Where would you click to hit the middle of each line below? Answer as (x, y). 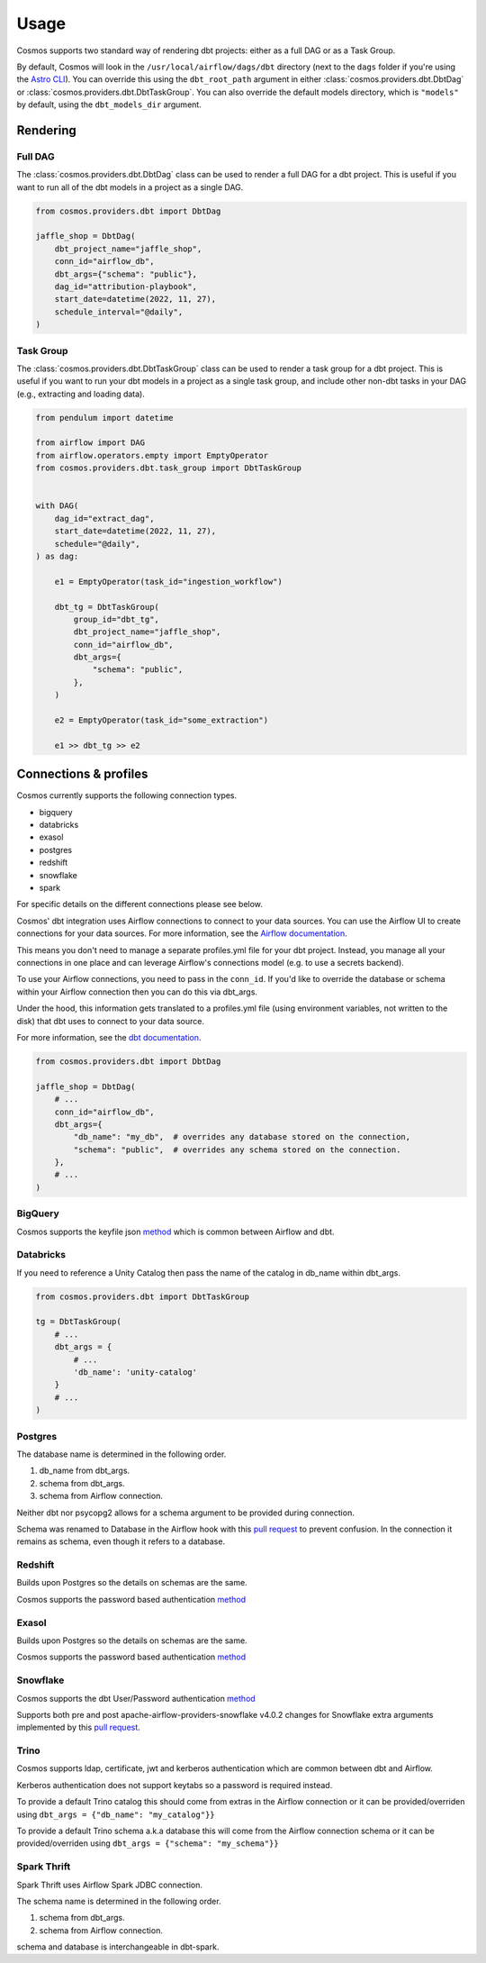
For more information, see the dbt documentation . (109, 1037)
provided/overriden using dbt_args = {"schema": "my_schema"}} (148, 1843)
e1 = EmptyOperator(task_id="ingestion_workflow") (168, 582)
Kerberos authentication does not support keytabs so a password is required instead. (175, 1785)
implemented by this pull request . (79, 1727)
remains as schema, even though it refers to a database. (121, 1541)
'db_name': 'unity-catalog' (135, 1372)
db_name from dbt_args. (85, 1471)
